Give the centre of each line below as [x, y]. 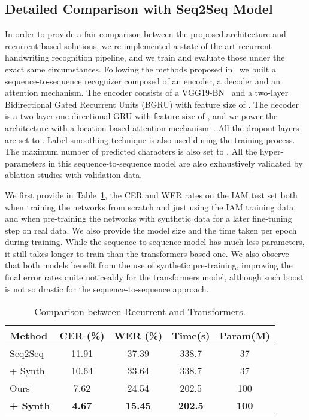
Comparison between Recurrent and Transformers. [140, 312]
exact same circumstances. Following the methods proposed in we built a [140, 69]
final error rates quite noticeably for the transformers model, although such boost [154, 277]
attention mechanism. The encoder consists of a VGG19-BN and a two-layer [147, 93]
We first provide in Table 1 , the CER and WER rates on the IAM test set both [151, 194]
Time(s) [191, 336]
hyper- [272, 151]
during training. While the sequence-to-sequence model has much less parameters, [155, 242]
